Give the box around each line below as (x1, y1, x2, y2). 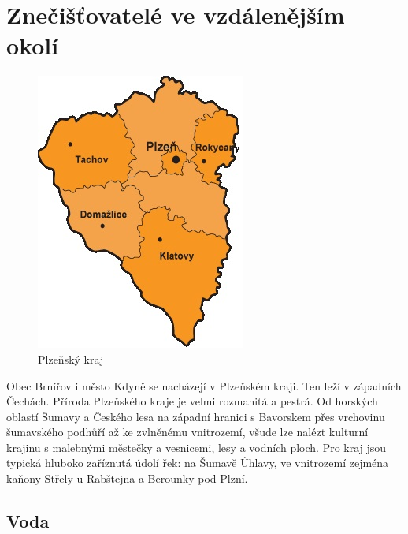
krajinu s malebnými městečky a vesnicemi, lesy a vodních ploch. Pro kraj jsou (6, 439, 387, 455)
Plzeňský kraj (38, 350, 104, 367)
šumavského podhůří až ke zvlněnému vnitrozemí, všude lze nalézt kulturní (6, 424, 369, 440)
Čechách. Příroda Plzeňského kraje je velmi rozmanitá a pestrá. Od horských (6, 393, 378, 409)
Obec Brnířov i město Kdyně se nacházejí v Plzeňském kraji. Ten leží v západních (6, 377, 402, 394)
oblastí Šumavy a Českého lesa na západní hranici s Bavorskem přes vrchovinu (6, 408, 385, 424)
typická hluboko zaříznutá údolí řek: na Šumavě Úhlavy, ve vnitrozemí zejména (6, 454, 389, 471)
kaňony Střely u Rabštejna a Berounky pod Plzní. (6, 470, 248, 487)
